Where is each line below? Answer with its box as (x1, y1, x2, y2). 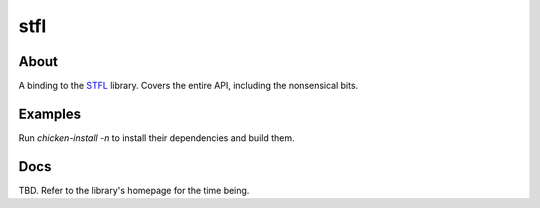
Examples (18, 105, 82, 122)
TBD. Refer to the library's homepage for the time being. (18, 184, 250, 196)
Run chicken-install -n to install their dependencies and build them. (18, 131, 295, 144)
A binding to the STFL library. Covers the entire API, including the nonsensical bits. (18, 80, 359, 92)
